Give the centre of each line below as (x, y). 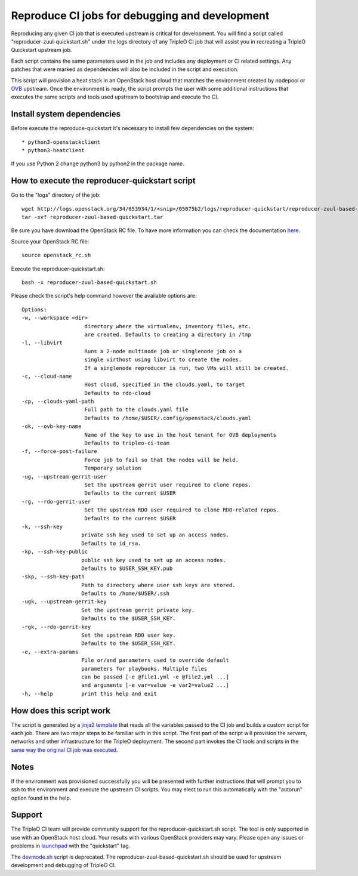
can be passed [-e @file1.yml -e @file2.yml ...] (155, 677)
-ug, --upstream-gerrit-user (64, 476)
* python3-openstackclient (61, 142)
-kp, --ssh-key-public (55, 552)
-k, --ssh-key (42, 526)
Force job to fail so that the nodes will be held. (161, 460)
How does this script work (61, 710)
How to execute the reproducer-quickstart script (104, 181)
